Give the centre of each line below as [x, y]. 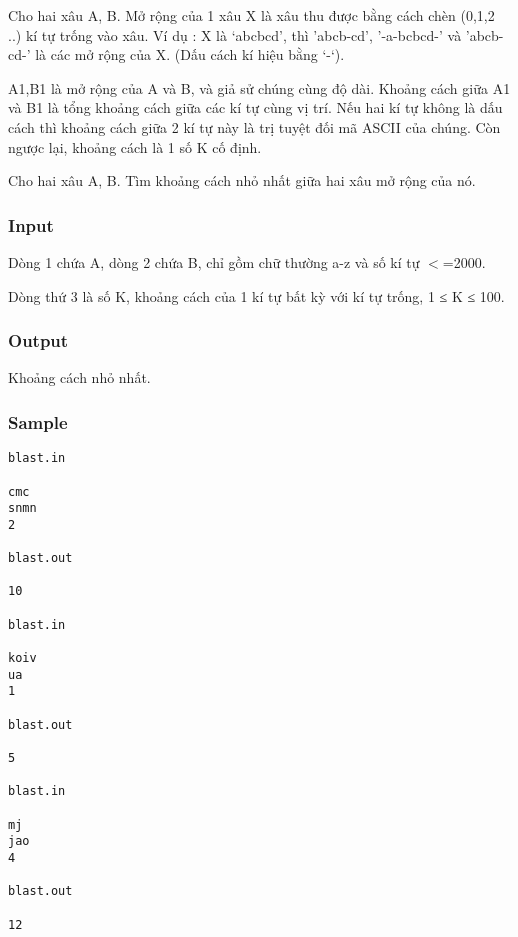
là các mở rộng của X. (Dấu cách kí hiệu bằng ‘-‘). [190, 54]
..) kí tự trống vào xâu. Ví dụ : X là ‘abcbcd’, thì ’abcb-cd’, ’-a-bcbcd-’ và [235, 34]
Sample [38, 421]
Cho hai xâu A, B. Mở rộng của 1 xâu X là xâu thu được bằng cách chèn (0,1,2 [251, 15]
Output [38, 340]
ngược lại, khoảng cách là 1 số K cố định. [135, 146]
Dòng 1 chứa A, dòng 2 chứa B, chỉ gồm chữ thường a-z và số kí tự [214, 261]
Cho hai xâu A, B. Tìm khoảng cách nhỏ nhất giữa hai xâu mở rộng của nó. [242, 180]
